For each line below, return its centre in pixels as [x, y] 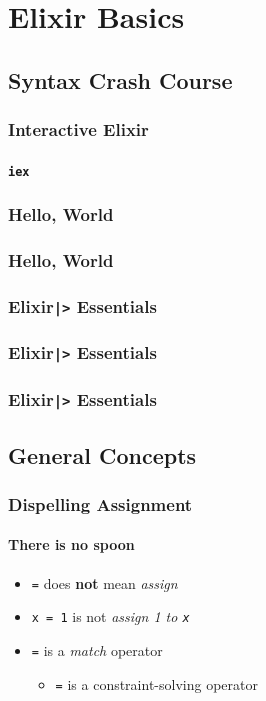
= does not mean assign [104, 582]
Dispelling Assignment [100, 503]
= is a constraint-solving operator [156, 683]
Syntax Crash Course [120, 79]
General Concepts [102, 454]
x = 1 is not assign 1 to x [110, 616]
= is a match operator [97, 649]
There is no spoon [71, 544]
